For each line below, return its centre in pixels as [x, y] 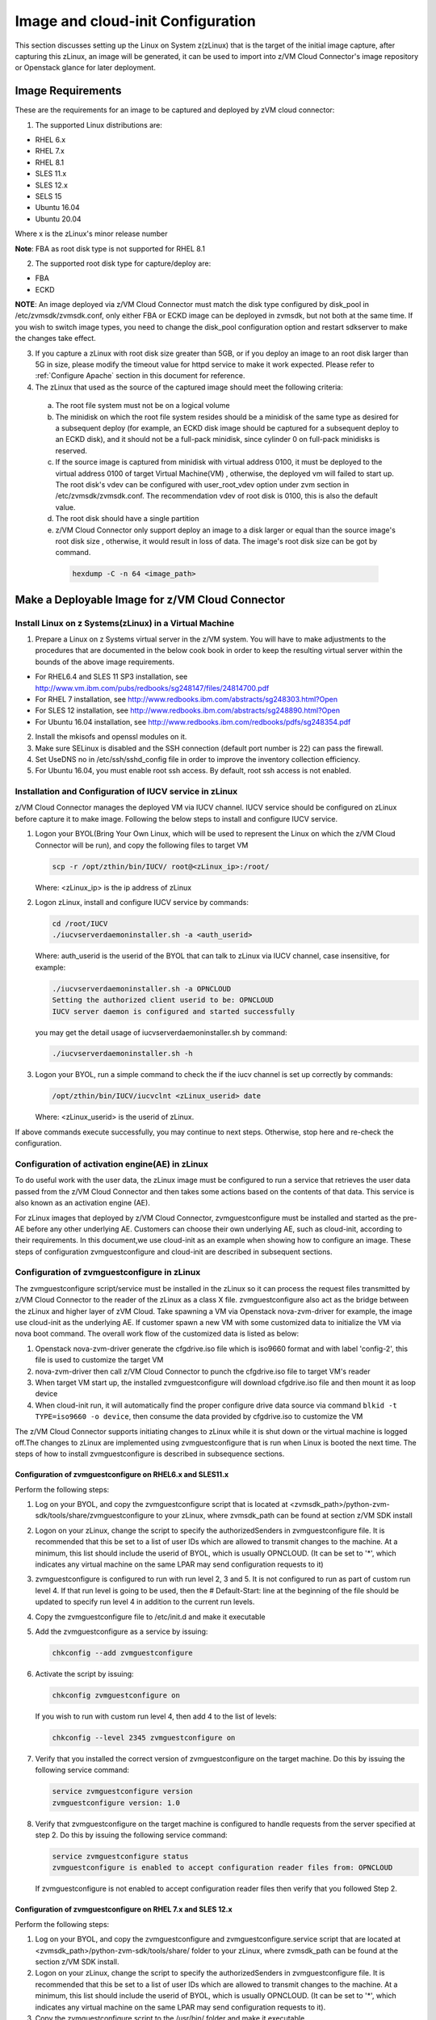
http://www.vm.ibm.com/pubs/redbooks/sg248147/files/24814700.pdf [152, 688]
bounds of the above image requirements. [105, 662]
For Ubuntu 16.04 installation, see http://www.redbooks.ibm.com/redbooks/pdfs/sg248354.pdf [193, 722]
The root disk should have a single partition [127, 519]
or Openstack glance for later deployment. [86, 68]
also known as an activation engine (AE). [83, 1203]
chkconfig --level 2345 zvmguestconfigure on [144, 1738]
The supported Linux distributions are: [99, 124]
